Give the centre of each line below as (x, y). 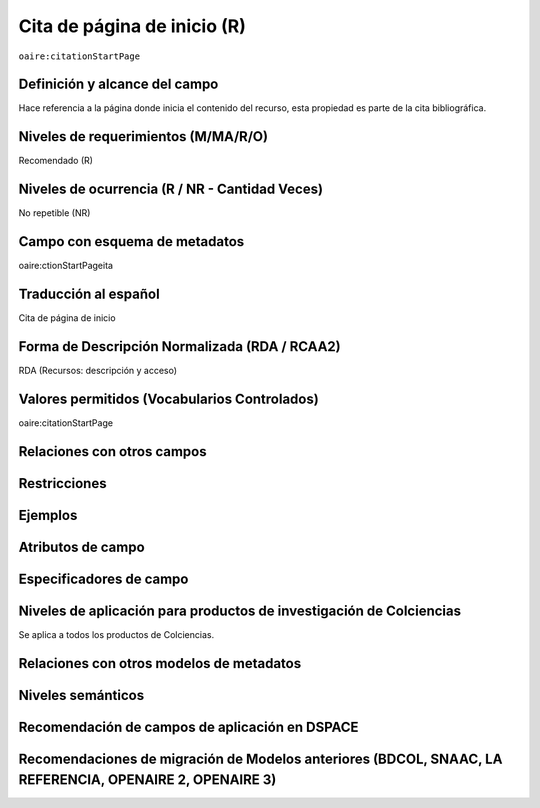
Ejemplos (48, 515)
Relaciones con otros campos (112, 451)
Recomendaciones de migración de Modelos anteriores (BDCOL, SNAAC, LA (260, 758)
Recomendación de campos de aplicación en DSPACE (188, 726)
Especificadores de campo (103, 578)
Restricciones (62, 483)
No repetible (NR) (54, 213)
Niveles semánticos (81, 695)
